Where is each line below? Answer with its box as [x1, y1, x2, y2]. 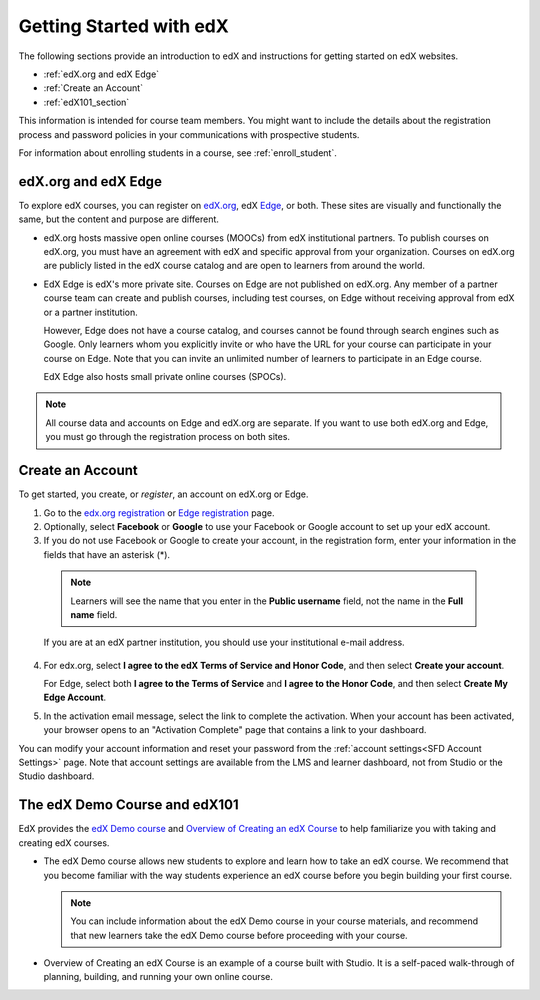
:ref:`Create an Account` [43, 82, 144, 94]
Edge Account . [43, 691, 107, 704]
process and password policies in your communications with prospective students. [18, 128, 360, 140]
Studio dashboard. [18, 770, 95, 782]
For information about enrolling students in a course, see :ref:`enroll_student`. [18, 146, 337, 159]
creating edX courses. [18, 836, 110, 849]
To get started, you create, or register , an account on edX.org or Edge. [18, 488, 309, 500]
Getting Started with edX [18, 15, 229, 37]
